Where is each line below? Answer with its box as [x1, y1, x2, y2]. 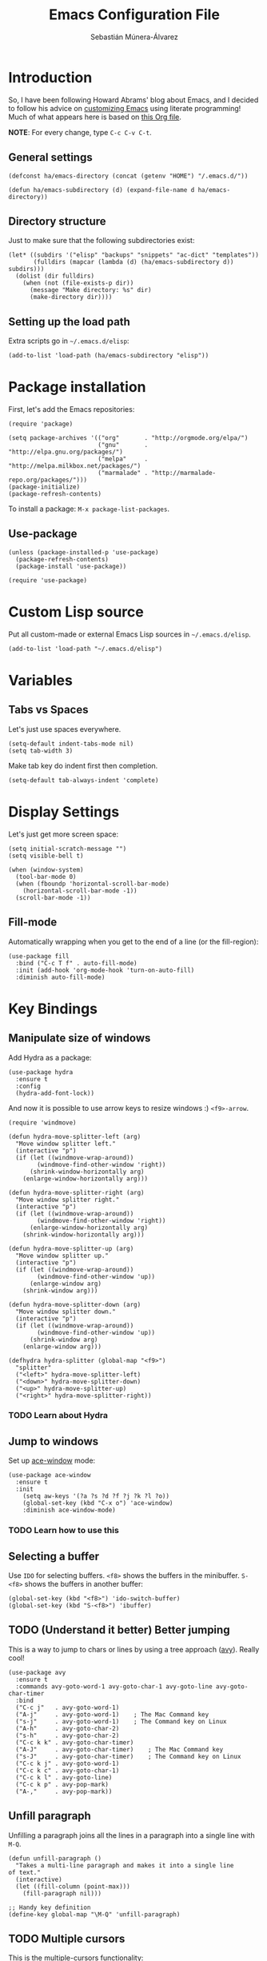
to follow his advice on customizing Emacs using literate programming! [8, 103, 241, 113]
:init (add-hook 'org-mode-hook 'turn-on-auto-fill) [15, 966, 195, 974]
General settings [8, 150, 94, 165]
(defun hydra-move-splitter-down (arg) [8, 1300, 141, 1308]
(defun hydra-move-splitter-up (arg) [8, 1244, 134, 1252]
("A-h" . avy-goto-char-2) [15, 1724, 120, 1732]
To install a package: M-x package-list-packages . [8, 504, 170, 513]
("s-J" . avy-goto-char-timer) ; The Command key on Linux [15, 1752, 241, 1760]
